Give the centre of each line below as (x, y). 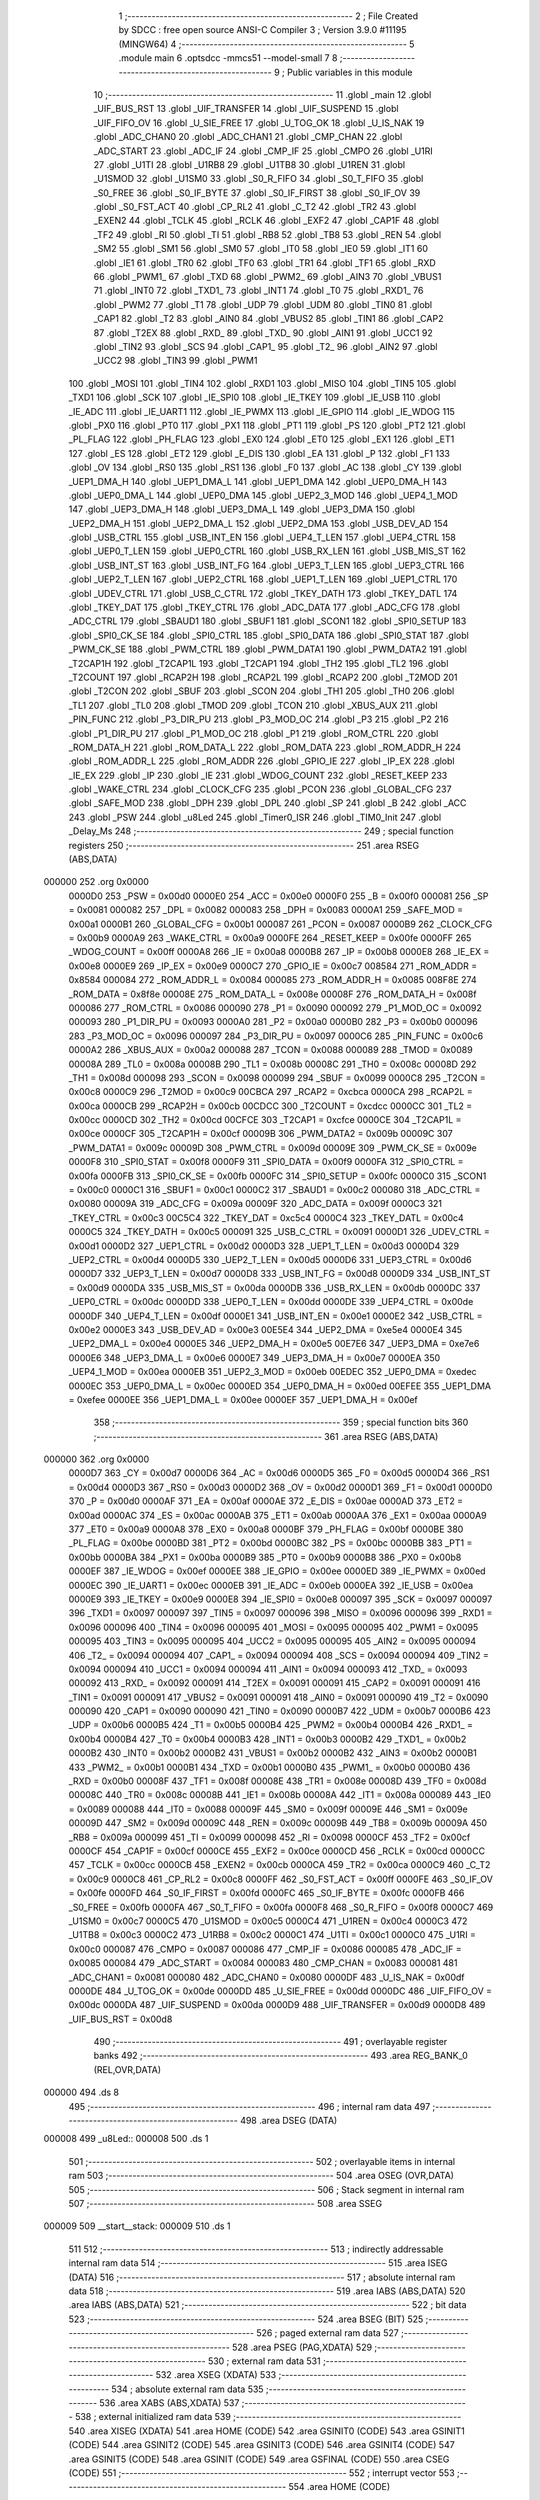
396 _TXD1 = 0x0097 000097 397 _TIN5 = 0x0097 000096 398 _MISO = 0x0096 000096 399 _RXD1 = (280, 1613)
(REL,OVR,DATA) (127, 2069)
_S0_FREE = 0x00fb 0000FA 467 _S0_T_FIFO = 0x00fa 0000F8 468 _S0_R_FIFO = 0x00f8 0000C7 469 (281, 1907)
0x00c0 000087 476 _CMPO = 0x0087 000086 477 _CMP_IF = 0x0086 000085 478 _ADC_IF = (265, 1949)
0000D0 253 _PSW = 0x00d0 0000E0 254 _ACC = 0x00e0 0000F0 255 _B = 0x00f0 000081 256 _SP (278, 896)
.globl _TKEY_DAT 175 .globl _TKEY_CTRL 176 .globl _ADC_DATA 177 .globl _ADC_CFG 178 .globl (264, 607)
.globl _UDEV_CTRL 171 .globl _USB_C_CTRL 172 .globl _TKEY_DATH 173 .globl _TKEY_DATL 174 (263, 593)
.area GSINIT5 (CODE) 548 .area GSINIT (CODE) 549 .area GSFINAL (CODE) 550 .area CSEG (259, 2459)
